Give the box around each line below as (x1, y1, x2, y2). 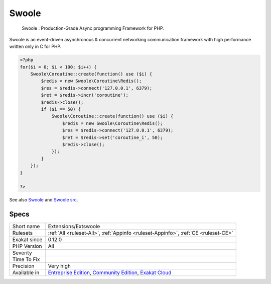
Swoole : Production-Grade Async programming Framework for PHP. (22, 25, 164, 31)
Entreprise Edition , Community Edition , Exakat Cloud (48, 269, 172, 276)
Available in (12, 269, 40, 276)
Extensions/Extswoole (48, 223, 100, 230)
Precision (12, 262, 35, 269)
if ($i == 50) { (41, 106, 81, 112)
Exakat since (12, 236, 43, 243)
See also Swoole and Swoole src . (9, 197, 78, 203)
